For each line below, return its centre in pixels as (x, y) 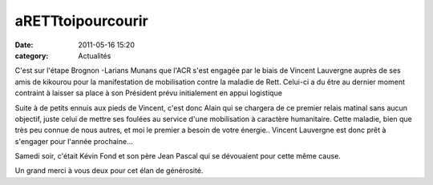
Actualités (95, 55)
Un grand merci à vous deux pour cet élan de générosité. (109, 171)
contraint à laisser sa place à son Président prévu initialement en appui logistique (148, 93)
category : (32, 55)
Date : (24, 45)
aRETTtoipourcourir (81, 21)
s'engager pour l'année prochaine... (74, 141)
